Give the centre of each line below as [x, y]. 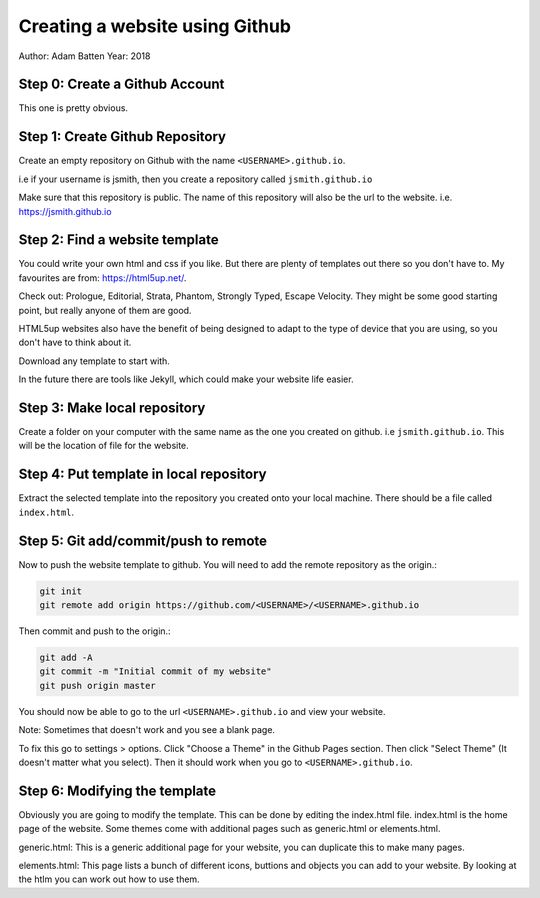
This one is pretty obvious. [73, 108]
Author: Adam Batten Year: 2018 [84, 56]
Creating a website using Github [155, 26]
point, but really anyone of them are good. [105, 310]
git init [61, 591]
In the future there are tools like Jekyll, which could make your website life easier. [186, 379]
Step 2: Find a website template [118, 240]
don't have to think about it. [75, 342]
